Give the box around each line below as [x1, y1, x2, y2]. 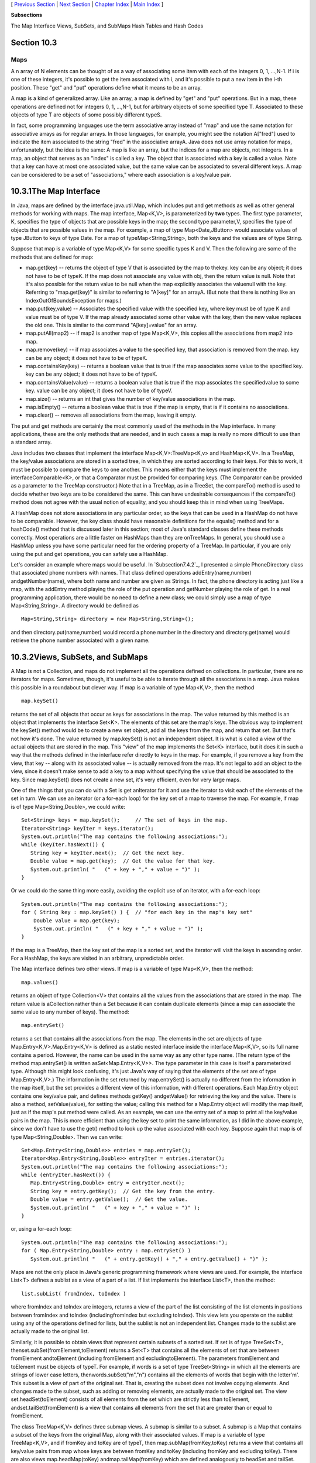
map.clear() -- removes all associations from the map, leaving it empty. [25, 411, 197, 418]
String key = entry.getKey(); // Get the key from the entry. [30, 1188, 216, 1194]
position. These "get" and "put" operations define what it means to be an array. [11, 84, 202, 91]
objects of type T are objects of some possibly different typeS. [11, 111, 162, 118]
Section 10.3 [11, 37, 57, 47]
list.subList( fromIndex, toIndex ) [21, 1290, 126, 1297]
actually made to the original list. [11, 1328, 90, 1335]
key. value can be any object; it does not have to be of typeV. [25, 387, 173, 394]
